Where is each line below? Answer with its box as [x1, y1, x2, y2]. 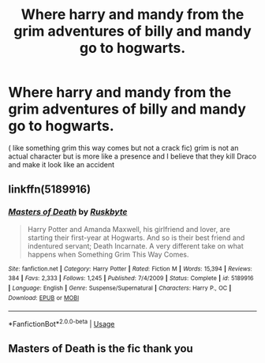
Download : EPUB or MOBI [8, 294, 80, 301]
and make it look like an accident [8, 159, 115, 169]
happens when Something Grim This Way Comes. [27, 249, 189, 259]
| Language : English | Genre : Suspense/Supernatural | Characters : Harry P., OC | [8, 284, 232, 292]
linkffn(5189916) [8, 183, 91, 196]
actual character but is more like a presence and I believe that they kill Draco [8, 152, 257, 161]
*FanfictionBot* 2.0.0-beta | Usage [8, 318, 115, 328]
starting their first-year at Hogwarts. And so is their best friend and [27, 233, 245, 242]
